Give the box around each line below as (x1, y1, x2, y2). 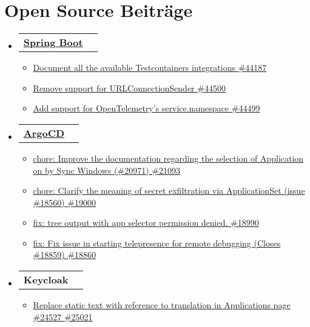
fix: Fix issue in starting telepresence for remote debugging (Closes (33, 236, 281, 249)
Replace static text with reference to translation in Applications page (33, 299, 291, 311)
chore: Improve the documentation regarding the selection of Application (33, 151, 304, 164)
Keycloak (23, 272, 69, 287)
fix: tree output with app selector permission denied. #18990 (33, 216, 259, 229)
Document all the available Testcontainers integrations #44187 (33, 61, 267, 74)
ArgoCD (23, 125, 65, 140)
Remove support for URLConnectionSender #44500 (33, 81, 226, 94)
